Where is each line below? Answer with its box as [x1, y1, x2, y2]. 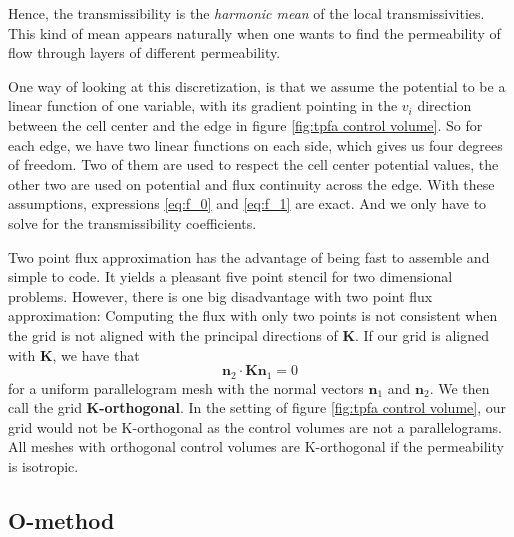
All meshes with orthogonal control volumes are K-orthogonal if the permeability [8, 436, 504, 457]
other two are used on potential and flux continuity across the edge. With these [8, 173, 495, 194]
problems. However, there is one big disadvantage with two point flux [8, 285, 433, 306]
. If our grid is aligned [355, 324, 489, 345]
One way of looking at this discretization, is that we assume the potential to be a [8, 75, 506, 96]
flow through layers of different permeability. [8, 42, 281, 63]
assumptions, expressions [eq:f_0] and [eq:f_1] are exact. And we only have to [8, 193, 487, 214]
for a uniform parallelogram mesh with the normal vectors [8, 377, 364, 398]
